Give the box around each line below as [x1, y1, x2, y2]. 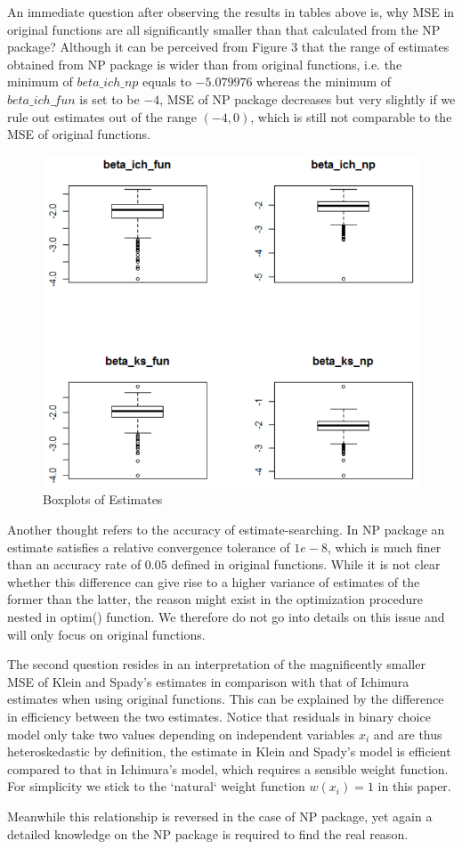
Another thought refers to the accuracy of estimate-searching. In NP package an [7, 520, 445, 539]
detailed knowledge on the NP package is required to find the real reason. [7, 824, 409, 843]
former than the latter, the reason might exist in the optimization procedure [7, 590, 424, 608]
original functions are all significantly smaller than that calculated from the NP [7, 20, 441, 38]
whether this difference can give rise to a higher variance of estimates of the [7, 572, 420, 591]
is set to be [79, 89, 140, 108]
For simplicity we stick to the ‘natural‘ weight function [7, 777, 305, 796]
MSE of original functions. [7, 125, 150, 143]
